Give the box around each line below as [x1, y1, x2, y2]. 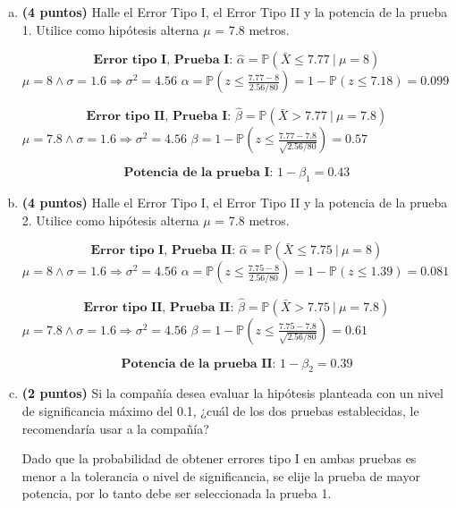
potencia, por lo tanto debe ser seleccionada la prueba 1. [21, 484, 332, 503]
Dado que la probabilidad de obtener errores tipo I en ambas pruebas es [21, 449, 417, 468]
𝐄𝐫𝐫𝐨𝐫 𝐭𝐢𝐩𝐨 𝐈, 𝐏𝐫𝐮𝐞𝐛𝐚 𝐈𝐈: [90, 244, 236, 258]
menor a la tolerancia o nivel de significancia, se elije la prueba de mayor [21, 466, 420, 485]
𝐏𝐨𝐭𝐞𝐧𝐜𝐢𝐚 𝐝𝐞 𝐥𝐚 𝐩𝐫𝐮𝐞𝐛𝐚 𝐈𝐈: [121, 357, 276, 370]
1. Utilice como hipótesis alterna [21, 20, 199, 38]
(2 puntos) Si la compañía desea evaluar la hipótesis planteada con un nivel [21, 384, 443, 402]
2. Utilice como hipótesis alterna [21, 210, 199, 229]
